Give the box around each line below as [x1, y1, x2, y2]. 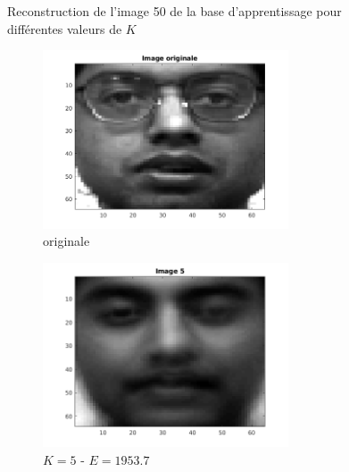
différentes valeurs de [7, 19, 122, 38]
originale [43, 232, 90, 250]
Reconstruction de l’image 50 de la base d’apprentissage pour [7, 2, 342, 20]
